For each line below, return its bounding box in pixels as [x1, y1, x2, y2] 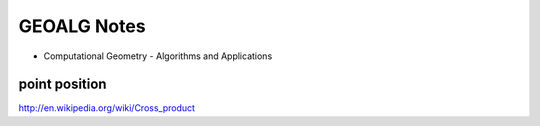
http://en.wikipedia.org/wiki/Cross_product [18, 102, 195, 114]
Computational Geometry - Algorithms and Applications [43, 50, 273, 62]
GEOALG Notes [18, 15, 146, 37]
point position [18, 76, 107, 93]
